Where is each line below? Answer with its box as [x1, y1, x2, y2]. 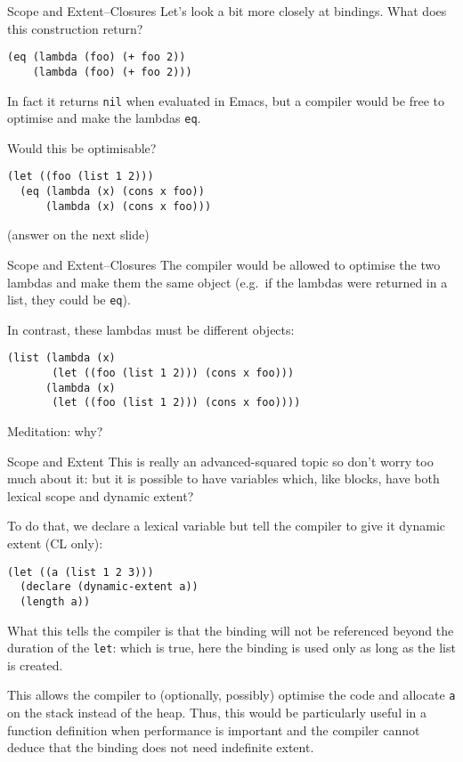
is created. [7, 655, 63, 674]
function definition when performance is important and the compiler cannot [7, 720, 420, 739]
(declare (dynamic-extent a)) [20, 580, 199, 594]
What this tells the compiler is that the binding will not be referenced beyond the [7, 620, 454, 639]
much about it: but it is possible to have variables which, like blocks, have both [7, 469, 440, 488]
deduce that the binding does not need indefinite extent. [7, 738, 314, 757]
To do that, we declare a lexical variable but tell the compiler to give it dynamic [7, 516, 446, 535]
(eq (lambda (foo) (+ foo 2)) [7, 51, 186, 64]
